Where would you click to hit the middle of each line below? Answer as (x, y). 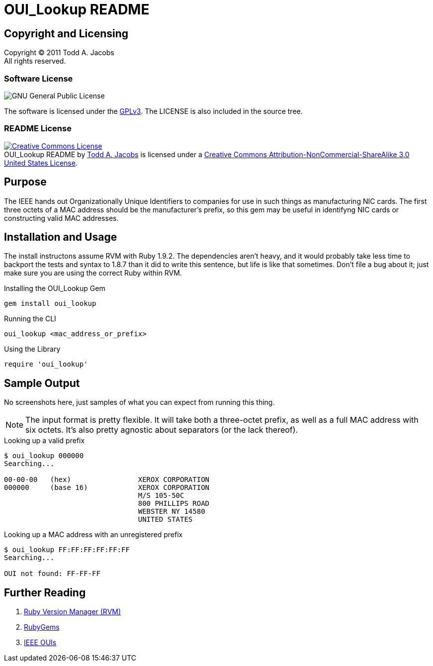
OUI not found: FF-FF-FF (52, 574)
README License (38, 129)
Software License (39, 78)
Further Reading (45, 592)
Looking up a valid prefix (44, 441)
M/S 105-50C (161, 496)
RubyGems (42, 627)
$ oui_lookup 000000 (44, 456)
